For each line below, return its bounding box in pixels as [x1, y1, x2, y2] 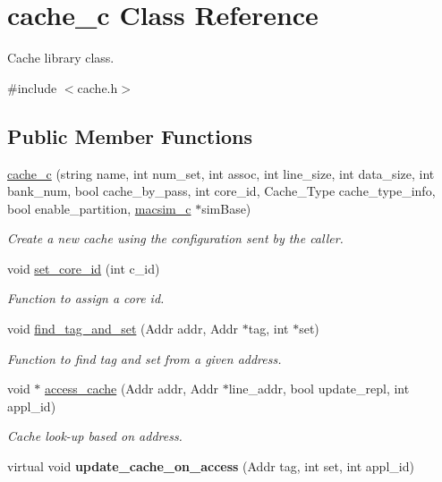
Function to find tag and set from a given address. [7, 349, 282, 368]
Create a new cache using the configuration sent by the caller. [7, 229, 344, 248]
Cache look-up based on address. [7, 427, 183, 445]
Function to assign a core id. [7, 289, 165, 308]
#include [7, 78, 57, 97]
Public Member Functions [7, 122, 252, 149]
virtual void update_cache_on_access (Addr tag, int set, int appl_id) [7, 457, 414, 476]
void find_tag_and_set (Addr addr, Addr [7, 319, 239, 338]
